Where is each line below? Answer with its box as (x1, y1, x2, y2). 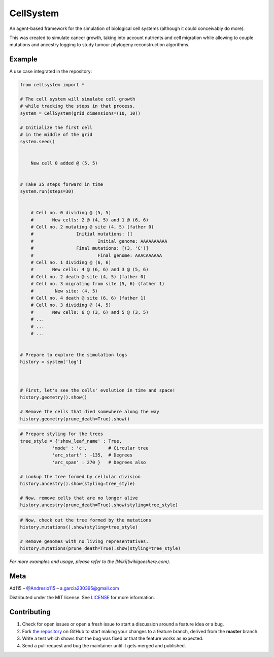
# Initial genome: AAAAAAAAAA (30, 238, 167, 244)
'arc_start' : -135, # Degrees (52, 452, 133, 458)
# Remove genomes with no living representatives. (20, 538, 149, 544)
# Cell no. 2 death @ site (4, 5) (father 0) (30, 274, 146, 279)
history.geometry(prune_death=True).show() (20, 416, 130, 421)
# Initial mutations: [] (30, 231, 133, 237)
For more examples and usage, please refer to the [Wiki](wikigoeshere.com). (9, 559, 170, 565)
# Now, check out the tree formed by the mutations (20, 517, 152, 523)
